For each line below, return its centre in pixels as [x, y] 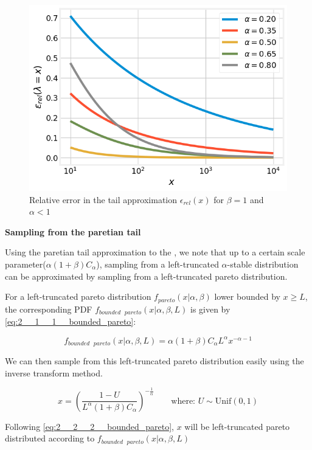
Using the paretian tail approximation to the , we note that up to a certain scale [155, 252]
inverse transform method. [54, 372]
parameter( [26, 264]
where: [183, 401]
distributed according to [50, 438]
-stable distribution [263, 264]
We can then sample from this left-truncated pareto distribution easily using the [154, 361]
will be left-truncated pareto [237, 426]
